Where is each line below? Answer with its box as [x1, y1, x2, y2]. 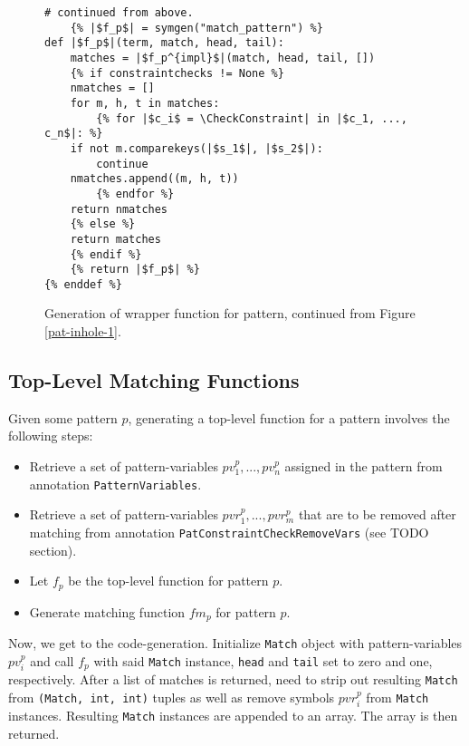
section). [29, 540, 77, 559]
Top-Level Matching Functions [8, 366, 300, 394]
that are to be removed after [298, 505, 456, 524]
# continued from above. [44, 6, 194, 19]
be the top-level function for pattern [68, 571, 269, 590]
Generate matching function [29, 602, 186, 621]
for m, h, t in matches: [70, 96, 220, 110]
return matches [70, 232, 161, 246]
